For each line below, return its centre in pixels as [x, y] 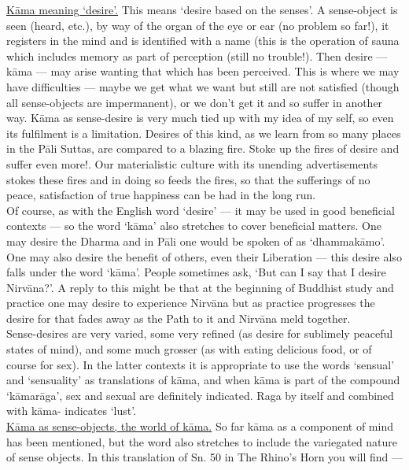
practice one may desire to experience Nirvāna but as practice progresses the [191, 303]
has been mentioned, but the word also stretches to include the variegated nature [202, 441]
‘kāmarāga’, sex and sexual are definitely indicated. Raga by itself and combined [200, 395]
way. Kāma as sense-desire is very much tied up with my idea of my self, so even [200, 118]
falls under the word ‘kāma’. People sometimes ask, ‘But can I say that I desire [196, 272]
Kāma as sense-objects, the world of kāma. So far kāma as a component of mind [200, 426]
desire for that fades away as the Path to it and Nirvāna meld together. [179, 318]
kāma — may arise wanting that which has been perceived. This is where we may [203, 71]
